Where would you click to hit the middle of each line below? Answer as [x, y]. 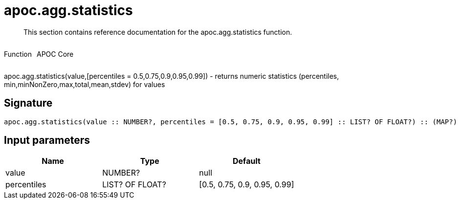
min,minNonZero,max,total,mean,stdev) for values [85, 84]
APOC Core [55, 54]
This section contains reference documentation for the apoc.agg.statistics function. [158, 32]
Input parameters [47, 140]
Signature [28, 103]
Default [247, 161]
